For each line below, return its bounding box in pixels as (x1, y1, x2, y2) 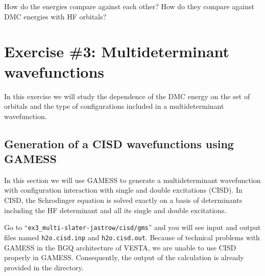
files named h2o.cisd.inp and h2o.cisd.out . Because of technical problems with (4, 232, 260, 242)
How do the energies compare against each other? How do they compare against (4, 1, 254, 11)
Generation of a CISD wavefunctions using (4, 135, 234, 151)
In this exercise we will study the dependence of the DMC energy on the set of (4, 90, 250, 101)
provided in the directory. (4, 262, 84, 272)
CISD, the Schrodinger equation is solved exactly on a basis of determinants (4, 195, 243, 205)
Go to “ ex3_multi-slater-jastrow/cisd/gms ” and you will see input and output (4, 222, 261, 233)
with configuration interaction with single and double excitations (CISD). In (4, 185, 243, 195)
